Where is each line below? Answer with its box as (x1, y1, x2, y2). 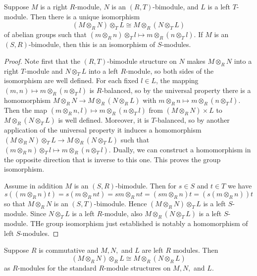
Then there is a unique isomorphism (30, 11, 140, 21)
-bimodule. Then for (115, 180, 177, 190)
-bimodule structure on (107, 55, 177, 66)
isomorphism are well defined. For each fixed (4, 75, 139, 86)
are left (142, 244, 163, 255)
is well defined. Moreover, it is (58, 114, 149, 125)
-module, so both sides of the (126, 65, 214, 76)
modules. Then (173, 244, 218, 255)
